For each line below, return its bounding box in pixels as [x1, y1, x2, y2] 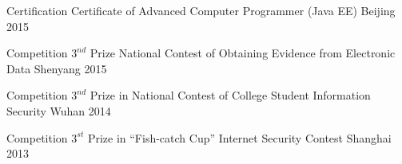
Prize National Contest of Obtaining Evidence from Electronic [90, 45, 396, 61]
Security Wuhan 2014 [6, 102, 111, 119]
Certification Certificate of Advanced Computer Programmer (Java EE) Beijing [6, 2, 396, 18]
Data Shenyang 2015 [6, 60, 107, 76]
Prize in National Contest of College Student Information [90, 87, 371, 103]
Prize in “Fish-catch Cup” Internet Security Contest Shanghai [87, 129, 392, 146]
